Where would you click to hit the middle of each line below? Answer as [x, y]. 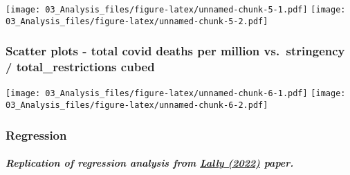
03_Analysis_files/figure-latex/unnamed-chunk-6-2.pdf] [137, 105]
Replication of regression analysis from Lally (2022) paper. [150, 163]
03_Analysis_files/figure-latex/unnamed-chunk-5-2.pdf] [137, 21]
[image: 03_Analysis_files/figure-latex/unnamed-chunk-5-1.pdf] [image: [176, 10]
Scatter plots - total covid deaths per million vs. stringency [175, 51]
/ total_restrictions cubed [80, 67]
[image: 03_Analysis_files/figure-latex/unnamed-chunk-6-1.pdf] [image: [176, 94]
